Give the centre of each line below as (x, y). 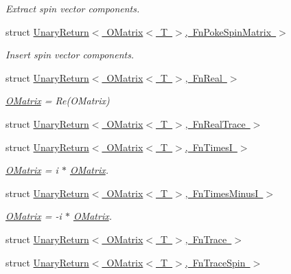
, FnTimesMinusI (222, 193)
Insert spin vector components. (70, 55)
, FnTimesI (209, 147)
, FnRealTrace (215, 123)
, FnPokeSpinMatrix (228, 31)
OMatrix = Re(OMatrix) (58, 101)
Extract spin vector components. (73, 8)
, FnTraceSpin (215, 262)
